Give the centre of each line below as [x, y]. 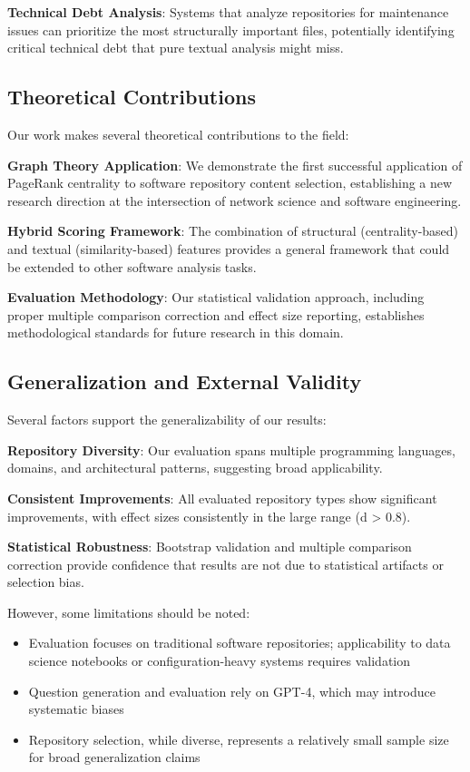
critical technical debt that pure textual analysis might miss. [176, 48]
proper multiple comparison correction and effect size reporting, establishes [216, 314]
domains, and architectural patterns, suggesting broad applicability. [195, 468]
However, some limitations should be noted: [129, 612]
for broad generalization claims [114, 757]
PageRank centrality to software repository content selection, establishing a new [230, 183]
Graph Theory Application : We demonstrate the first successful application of [235, 165]
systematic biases [76, 709]
